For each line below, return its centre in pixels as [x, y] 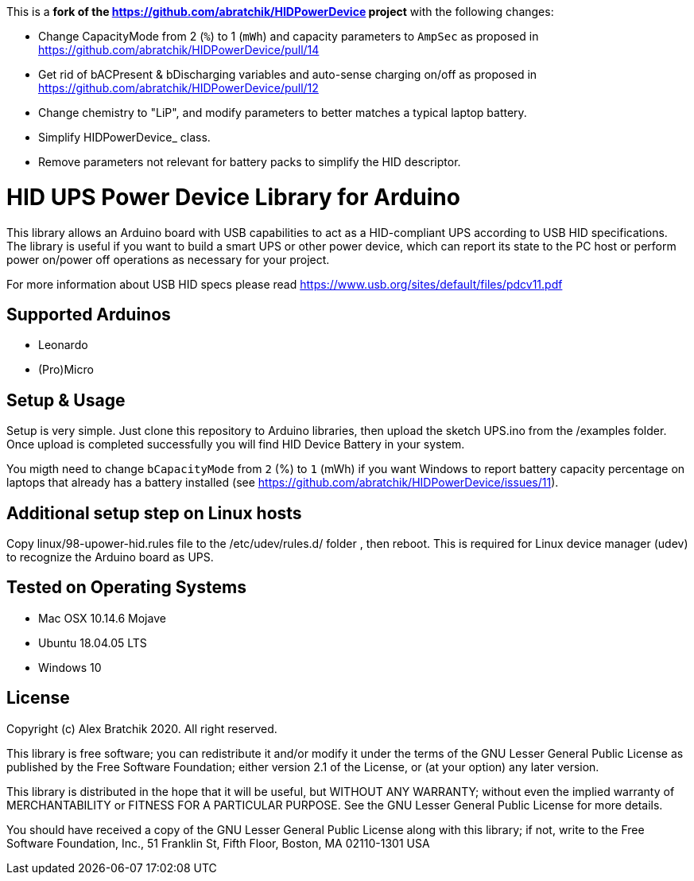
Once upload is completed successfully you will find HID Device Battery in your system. [236, 444]
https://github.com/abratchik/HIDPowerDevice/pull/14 [179, 50]
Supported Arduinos [89, 314]
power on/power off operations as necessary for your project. [168, 259]
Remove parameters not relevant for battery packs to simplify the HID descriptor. [250, 162]
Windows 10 [70, 667]
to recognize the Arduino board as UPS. [110, 557]
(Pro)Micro [66, 370]
